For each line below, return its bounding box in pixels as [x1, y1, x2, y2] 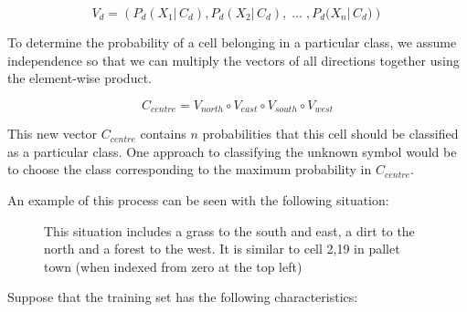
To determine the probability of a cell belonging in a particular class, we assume [7, 33, 457, 51]
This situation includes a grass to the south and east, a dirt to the [44, 221, 415, 240]
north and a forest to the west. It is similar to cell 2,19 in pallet [44, 239, 400, 258]
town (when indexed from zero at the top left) [44, 256, 302, 276]
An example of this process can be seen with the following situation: [7, 191, 389, 210]
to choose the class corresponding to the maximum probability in [7, 160, 372, 179]
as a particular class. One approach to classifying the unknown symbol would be [7, 141, 457, 161]
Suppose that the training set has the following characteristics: [7, 287, 358, 307]
